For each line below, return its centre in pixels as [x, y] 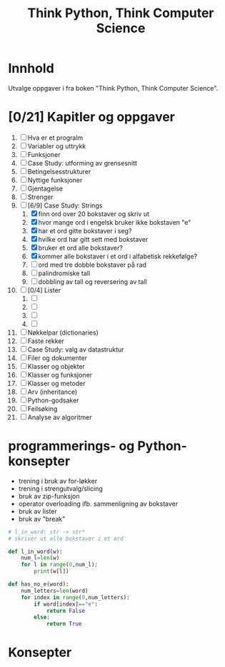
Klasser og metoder [56, 383]
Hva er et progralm [55, 138]
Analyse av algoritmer [60, 417]
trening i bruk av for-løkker [58, 481]
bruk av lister [38, 511]
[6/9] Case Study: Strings [65, 205]
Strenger [40, 197]
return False [65, 611]
